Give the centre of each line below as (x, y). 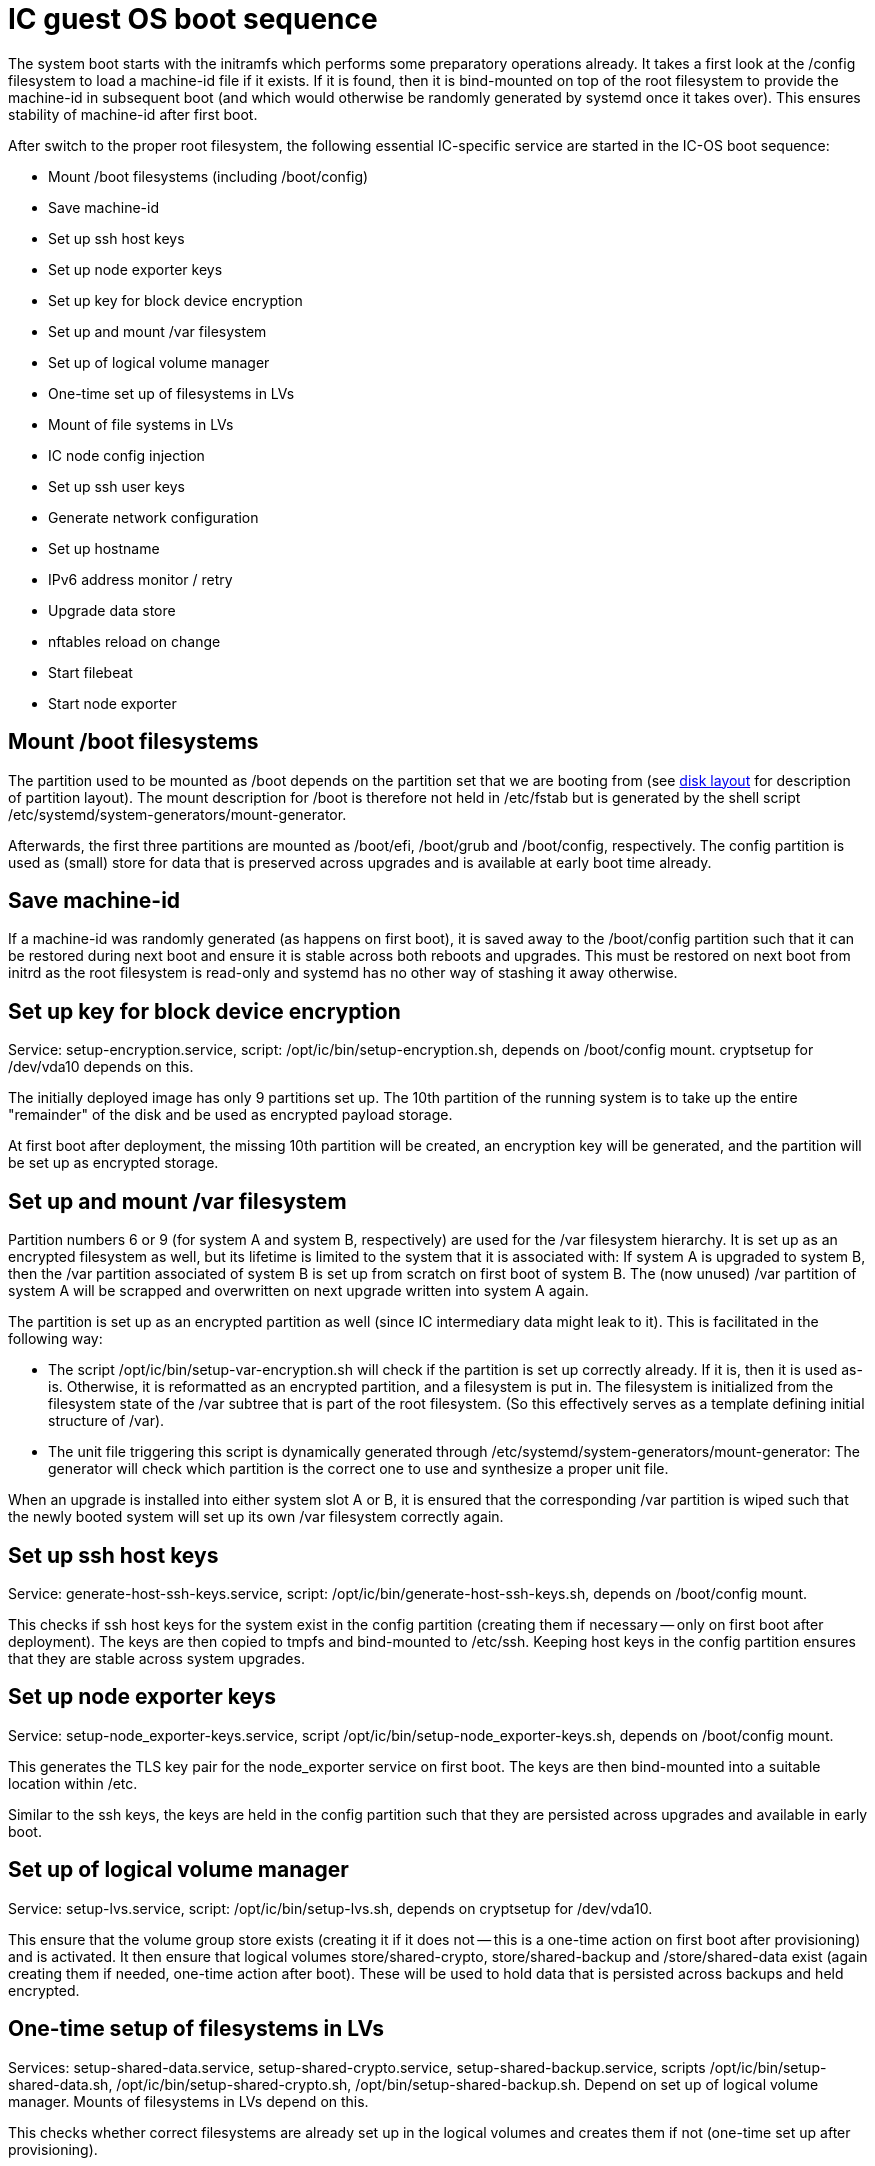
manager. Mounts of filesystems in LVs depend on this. (188, 2101)
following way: (55, 1339)
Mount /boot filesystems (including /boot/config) (208, 176)
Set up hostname (104, 548)
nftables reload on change (134, 641)
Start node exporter (112, 703)
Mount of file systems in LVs (141, 424)
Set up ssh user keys (116, 486)
